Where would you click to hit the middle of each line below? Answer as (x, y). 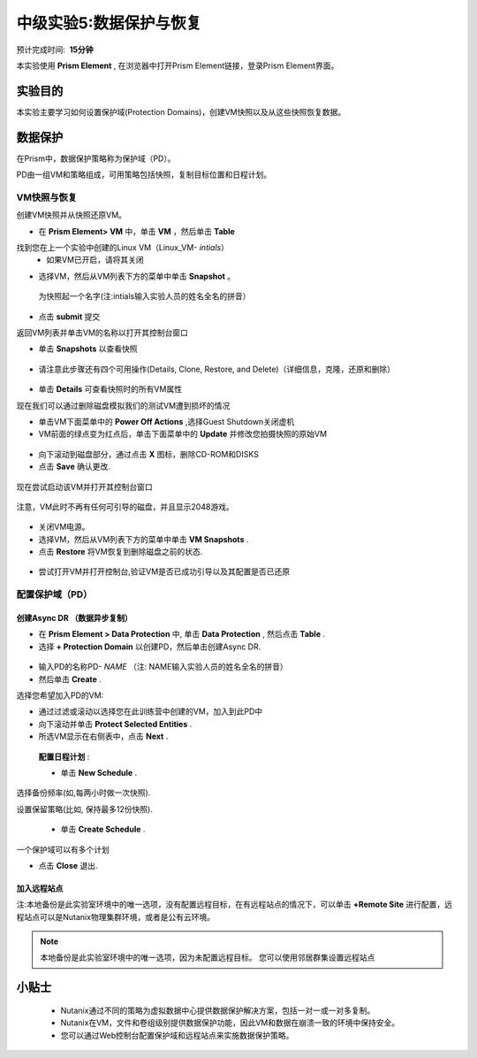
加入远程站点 (40, 888)
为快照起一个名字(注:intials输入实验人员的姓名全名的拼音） (144, 296)
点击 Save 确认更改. (74, 467)
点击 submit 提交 (69, 316)
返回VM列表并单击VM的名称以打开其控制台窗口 (102, 333)
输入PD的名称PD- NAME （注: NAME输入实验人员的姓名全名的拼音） (163, 667)
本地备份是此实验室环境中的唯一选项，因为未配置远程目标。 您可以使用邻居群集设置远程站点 (208, 958)
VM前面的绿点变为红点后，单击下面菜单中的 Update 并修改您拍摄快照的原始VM (182, 434)
